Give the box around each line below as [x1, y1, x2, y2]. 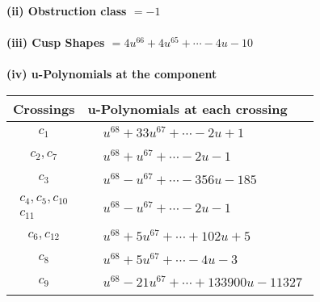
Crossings [13, 99, 75, 118]
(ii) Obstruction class [6, 2, 127, 19]
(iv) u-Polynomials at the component [6, 65, 217, 82]
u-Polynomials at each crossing [87, 99, 288, 118]
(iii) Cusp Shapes [6, 34, 105, 51]
